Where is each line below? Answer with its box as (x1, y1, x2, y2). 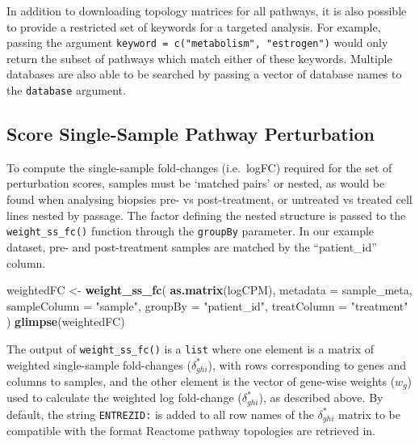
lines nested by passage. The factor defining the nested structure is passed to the (6, 206, 406, 223)
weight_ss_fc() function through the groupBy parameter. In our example (6, 222, 375, 239)
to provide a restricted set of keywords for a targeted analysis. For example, (6, 18, 381, 35)
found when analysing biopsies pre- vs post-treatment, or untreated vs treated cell (6, 191, 413, 208)
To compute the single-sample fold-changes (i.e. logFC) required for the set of (6, 159, 392, 175)
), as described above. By (258, 389, 383, 406)
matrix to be (337, 405, 401, 422)
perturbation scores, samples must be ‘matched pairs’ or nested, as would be (6, 175, 385, 192)
